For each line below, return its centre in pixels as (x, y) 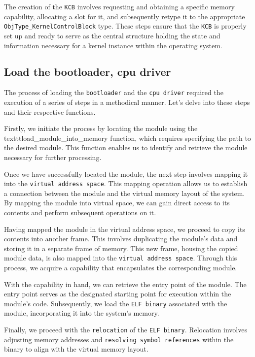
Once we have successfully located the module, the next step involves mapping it (126, 174)
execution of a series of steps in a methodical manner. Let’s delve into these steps (127, 102)
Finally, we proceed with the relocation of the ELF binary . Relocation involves (126, 330)
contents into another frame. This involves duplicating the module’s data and (121, 239)
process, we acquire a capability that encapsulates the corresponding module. (121, 267)
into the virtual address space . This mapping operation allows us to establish (126, 183)
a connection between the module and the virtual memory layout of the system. (125, 193)
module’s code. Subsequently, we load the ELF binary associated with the (116, 303)
